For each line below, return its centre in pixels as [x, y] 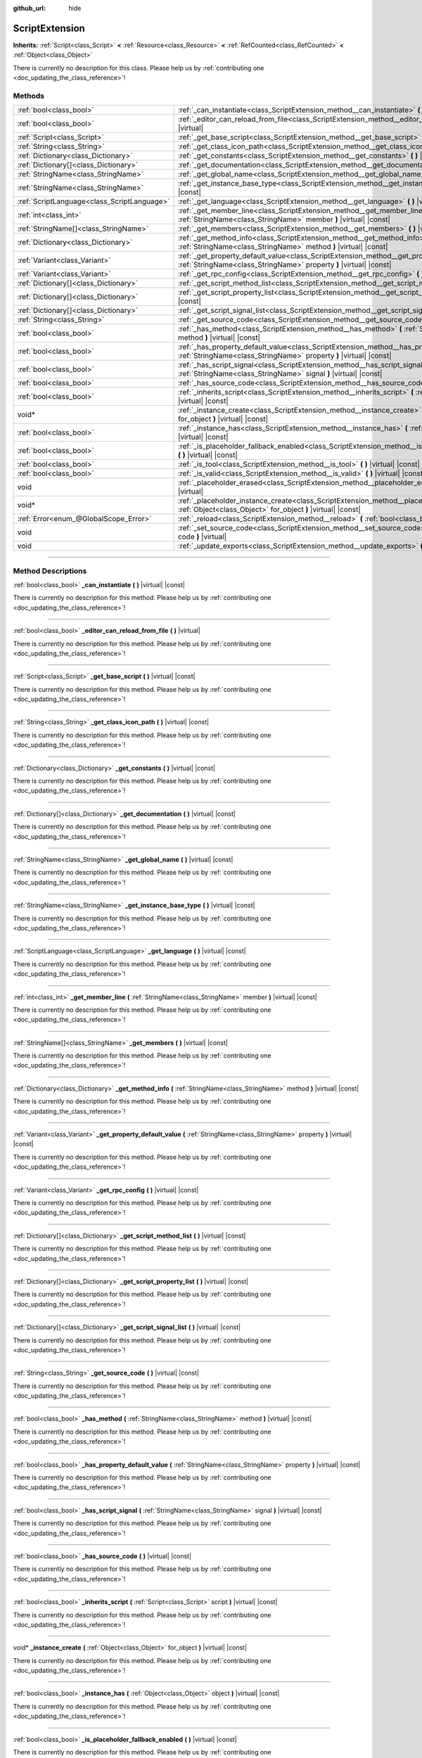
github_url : [29, 8]
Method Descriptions [50, 571]
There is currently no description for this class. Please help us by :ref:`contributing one [139, 68]
